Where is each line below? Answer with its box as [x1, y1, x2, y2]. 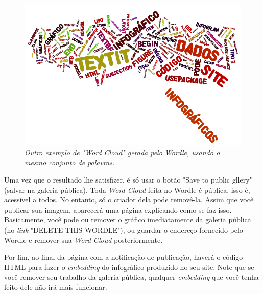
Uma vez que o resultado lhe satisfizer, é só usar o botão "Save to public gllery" [4, 174, 252, 185]
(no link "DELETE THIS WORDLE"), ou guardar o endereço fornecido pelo [4, 224, 243, 235]
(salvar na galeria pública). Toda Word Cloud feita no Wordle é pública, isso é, [4, 184, 250, 195]
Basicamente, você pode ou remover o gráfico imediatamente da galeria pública [4, 214, 251, 225]
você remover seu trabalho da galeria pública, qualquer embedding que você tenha [4, 272, 259, 282]
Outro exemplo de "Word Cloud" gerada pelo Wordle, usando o [25, 147, 220, 157]
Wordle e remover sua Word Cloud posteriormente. [4, 234, 163, 245]
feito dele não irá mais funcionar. [4, 282, 107, 292]
